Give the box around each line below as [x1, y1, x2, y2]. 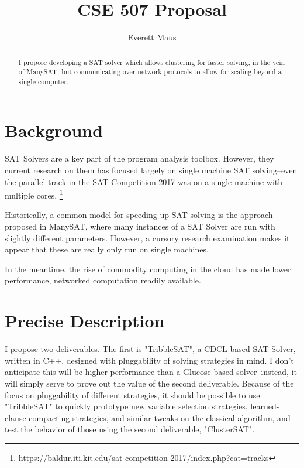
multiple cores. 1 [5, 187, 63, 201]
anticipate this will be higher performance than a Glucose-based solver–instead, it [5, 365, 297, 378]
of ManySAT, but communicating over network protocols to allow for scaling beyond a [18, 67, 282, 77]
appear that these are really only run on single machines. [5, 243, 209, 255]
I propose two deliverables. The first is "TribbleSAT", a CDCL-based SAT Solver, [5, 343, 296, 355]
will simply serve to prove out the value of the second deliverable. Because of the [5, 377, 294, 389]
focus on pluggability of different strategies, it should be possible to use [5, 388, 260, 401]
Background [5, 118, 103, 142]
